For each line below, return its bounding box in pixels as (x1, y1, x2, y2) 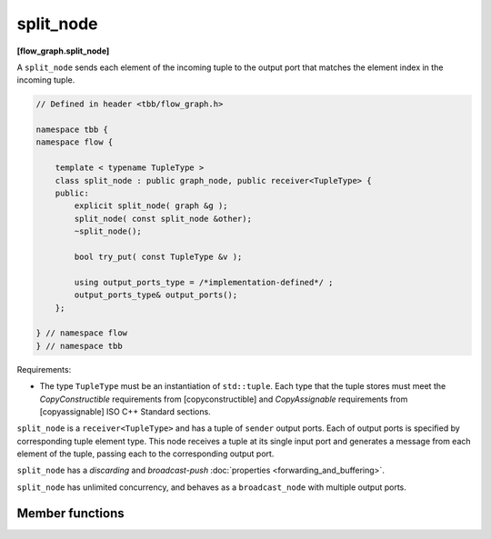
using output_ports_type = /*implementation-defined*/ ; (74, 277, 334, 287)
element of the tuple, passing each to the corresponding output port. (16, 448, 275, 459)
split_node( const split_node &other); (74, 214, 252, 224)
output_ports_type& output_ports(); (74, 290, 238, 300)
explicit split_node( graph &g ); (74, 201, 228, 211)
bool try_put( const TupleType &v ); (74, 252, 243, 262)
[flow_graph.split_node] (16, 45, 110, 56)
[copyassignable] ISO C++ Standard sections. (39, 405, 211, 417)
